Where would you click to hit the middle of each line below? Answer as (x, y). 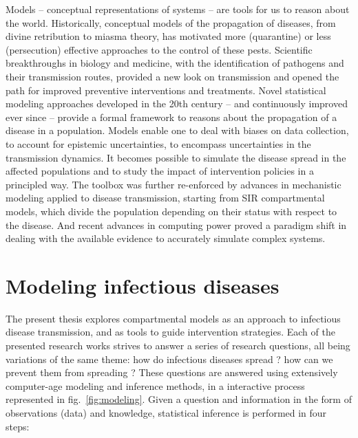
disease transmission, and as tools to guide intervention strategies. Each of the (170, 332)
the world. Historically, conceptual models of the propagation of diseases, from (171, 22)
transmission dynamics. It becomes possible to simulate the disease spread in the (176, 157)
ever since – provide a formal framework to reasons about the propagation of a (171, 117)
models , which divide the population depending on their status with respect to (171, 211)
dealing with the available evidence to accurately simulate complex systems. (166, 238)
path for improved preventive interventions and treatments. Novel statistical (166, 90)
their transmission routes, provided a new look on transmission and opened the (172, 76)
